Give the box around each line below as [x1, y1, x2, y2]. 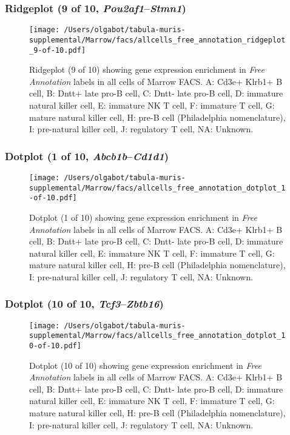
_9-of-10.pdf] [29, 46, 86, 55]
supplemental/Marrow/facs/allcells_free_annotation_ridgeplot [29, 35, 286, 44]
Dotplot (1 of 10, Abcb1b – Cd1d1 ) [5, 148, 169, 163]
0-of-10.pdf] [29, 342, 81, 351]
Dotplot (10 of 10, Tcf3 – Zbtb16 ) [5, 296, 164, 311]
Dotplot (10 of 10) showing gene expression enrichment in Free [29, 359, 261, 371]
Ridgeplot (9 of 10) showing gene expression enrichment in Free [29, 63, 265, 76]
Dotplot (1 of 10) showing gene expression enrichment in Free [29, 211, 257, 223]
